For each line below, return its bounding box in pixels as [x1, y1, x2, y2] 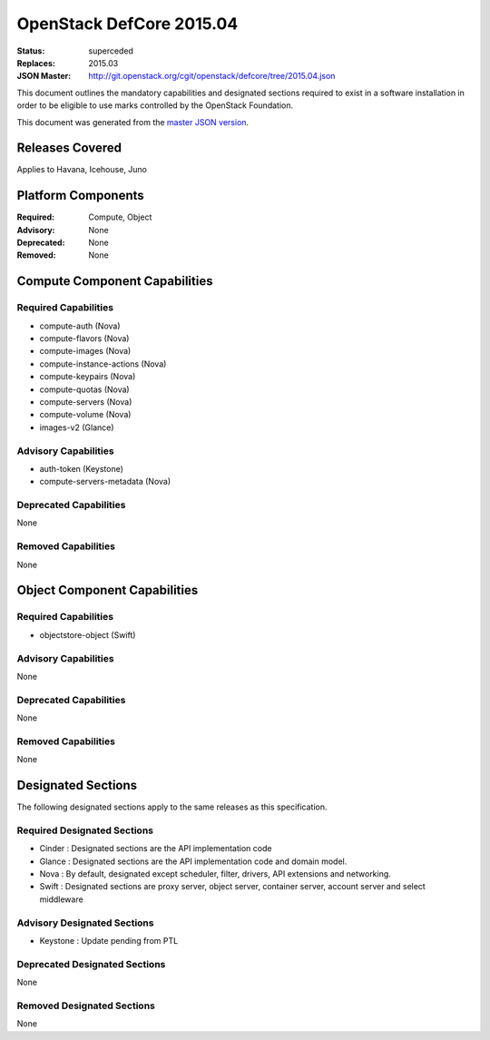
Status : [16, 45, 45, 56]
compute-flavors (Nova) [39, 333, 130, 344]
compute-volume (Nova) [39, 409, 132, 420]
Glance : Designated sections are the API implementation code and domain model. [39, 856, 348, 867]
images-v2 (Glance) [39, 422, 114, 433]
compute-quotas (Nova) [39, 384, 131, 395]
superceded [88, 45, 133, 56]
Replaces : [16, 57, 56, 68]
